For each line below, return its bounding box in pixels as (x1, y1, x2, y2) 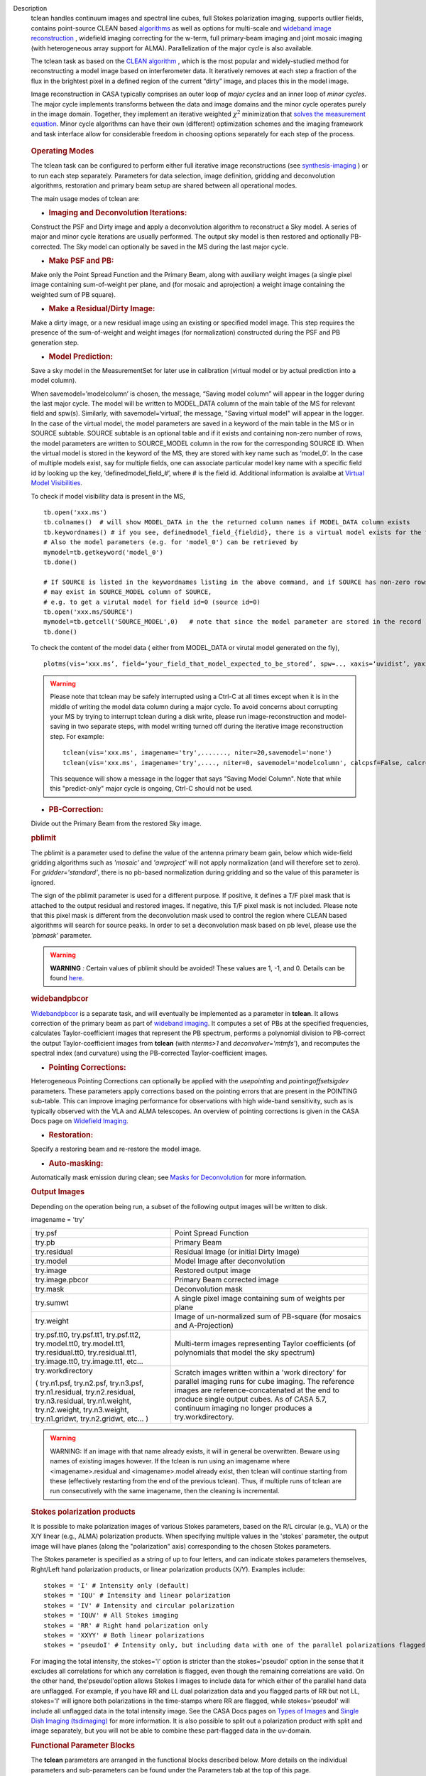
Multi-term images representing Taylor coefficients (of (174, 1339, 356, 1349)
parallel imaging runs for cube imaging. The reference (174, 1377, 355, 1387)
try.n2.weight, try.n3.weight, (35, 1405, 129, 1415)
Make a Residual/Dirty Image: (48, 304, 155, 313)
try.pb (35, 1238, 55, 1247)
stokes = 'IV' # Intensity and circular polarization (43, 1601, 234, 1609)
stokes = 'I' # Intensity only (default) (43, 1581, 190, 1589)
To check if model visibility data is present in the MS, (31, 492, 185, 500)
